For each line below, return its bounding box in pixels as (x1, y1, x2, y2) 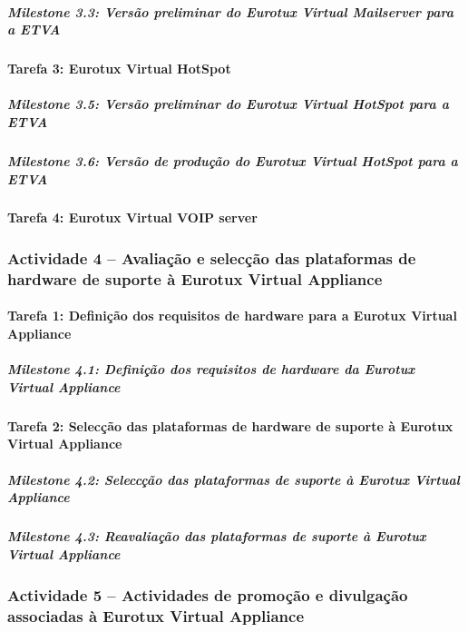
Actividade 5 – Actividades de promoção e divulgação (7, 583, 408, 606)
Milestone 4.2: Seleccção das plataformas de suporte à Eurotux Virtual (7, 469, 460, 489)
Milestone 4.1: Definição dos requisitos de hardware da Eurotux (7, 360, 415, 379)
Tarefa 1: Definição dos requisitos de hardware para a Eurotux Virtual (7, 306, 457, 325)
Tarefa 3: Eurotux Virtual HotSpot (7, 59, 231, 78)
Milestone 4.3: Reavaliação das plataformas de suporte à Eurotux (7, 527, 426, 546)
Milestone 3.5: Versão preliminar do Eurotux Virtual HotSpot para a (7, 94, 449, 114)
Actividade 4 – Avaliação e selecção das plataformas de (7, 246, 416, 269)
